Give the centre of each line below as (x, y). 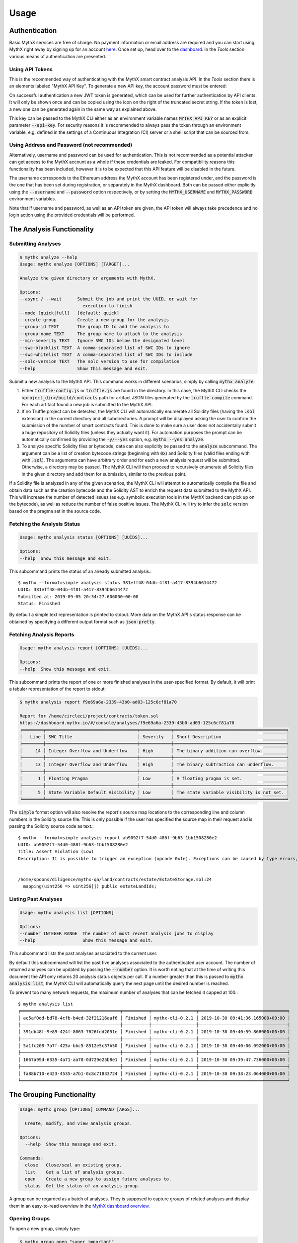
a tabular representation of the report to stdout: (58, 689)
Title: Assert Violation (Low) (56, 852)
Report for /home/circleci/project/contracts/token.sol (89, 716)
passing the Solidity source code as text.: (51, 826)
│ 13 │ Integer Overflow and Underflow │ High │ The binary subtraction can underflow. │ (154, 765)
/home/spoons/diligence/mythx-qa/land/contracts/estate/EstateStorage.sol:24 (115, 879)
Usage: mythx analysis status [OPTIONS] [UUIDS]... (84, 537)
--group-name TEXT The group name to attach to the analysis (101, 334)
